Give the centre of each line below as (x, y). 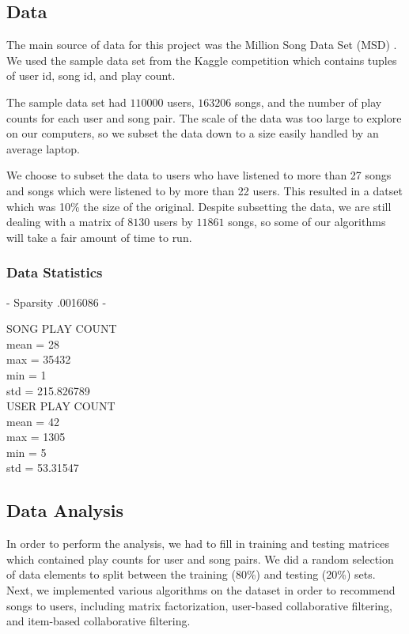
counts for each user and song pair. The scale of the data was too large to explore (204, 117)
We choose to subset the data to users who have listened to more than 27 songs (199, 175)
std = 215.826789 (48, 390)
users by (173, 222)
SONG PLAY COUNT (62, 328)
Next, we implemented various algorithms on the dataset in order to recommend (201, 590)
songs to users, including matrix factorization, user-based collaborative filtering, (200, 605)
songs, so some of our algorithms (307, 222)
